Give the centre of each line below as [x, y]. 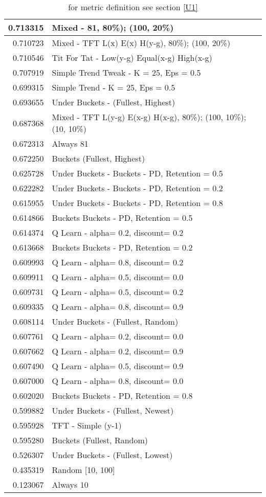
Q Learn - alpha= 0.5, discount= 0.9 [118, 366]
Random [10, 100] [83, 470]
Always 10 [70, 484]
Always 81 [70, 143]
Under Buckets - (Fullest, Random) [115, 321]
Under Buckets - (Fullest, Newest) [113, 410]
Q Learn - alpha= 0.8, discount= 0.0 [118, 381]
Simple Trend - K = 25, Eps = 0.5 [114, 87]
